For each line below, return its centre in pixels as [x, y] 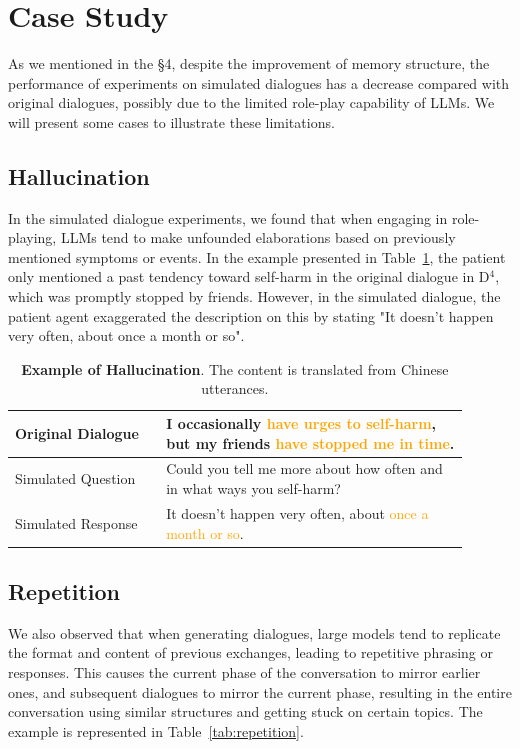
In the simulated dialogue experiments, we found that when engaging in [228, 217]
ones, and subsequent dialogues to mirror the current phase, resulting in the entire [260, 691]
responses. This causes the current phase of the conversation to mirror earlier [244, 672]
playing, [32, 237]
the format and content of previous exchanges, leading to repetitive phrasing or [251, 652]
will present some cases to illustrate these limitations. [171, 121]
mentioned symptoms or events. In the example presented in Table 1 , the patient [257, 256]
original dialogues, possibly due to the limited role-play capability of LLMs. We [251, 102]
